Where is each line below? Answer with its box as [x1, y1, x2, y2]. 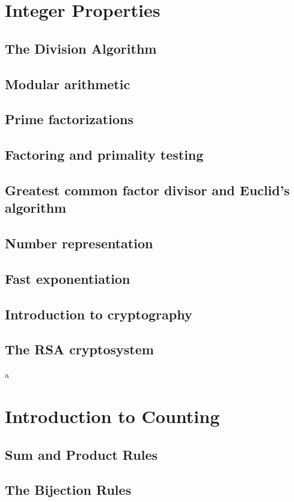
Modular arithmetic [5, 74, 130, 93]
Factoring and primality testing [5, 145, 204, 164]
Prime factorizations [5, 110, 133, 128]
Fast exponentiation [5, 269, 130, 287]
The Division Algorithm [5, 39, 157, 57]
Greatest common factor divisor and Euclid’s [5, 180, 290, 199]
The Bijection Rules [5, 480, 132, 499]
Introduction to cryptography [5, 304, 192, 323]
